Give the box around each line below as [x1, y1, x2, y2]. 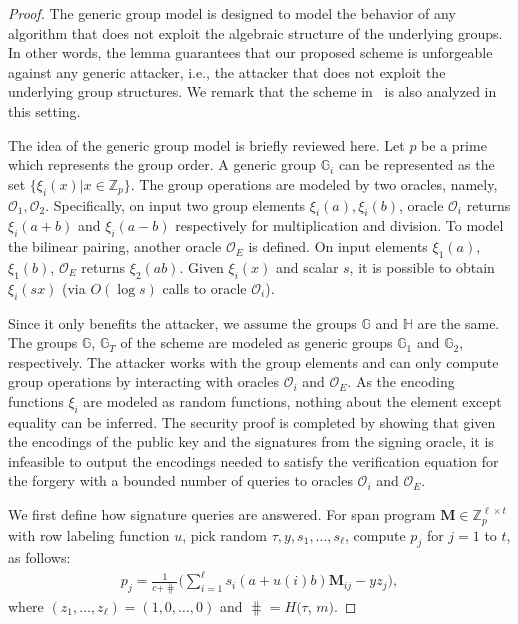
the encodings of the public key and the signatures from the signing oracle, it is [8, 431, 494, 452]
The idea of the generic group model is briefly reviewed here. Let [8, 134, 405, 155]
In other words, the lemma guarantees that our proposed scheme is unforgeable [8, 42, 493, 63]
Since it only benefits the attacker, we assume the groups [8, 312, 357, 333]
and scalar [276, 256, 339, 277]
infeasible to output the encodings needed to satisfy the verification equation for [8, 450, 499, 471]
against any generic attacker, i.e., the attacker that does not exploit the [8, 61, 446, 82]
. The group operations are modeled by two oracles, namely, [130, 173, 498, 194]
